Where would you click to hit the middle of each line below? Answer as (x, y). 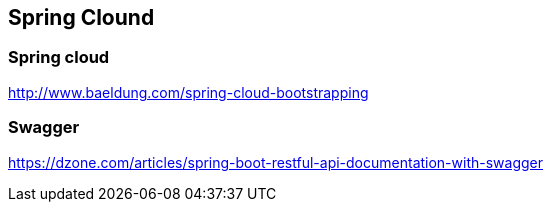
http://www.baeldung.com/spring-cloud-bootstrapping (188, 92)
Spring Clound (81, 17)
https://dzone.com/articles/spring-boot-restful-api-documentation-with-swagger (276, 162)
